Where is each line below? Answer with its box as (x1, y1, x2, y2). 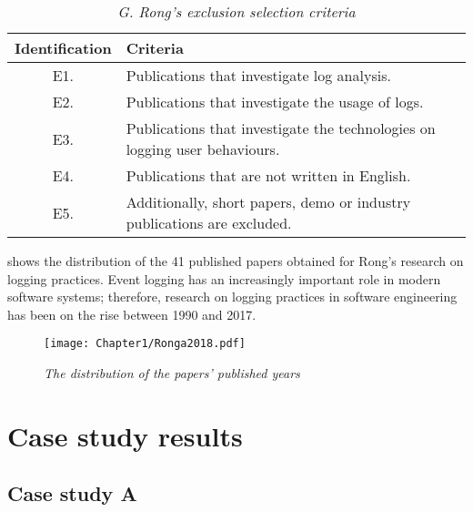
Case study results (7, 416, 243, 454)
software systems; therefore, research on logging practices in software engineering (7, 287, 458, 306)
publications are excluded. (126, 212, 292, 233)
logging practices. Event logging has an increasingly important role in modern (7, 269, 441, 288)
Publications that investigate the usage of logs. (126, 91, 424, 112)
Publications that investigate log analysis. (126, 65, 391, 86)
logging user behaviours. (126, 138, 280, 159)
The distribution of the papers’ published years (44, 364, 300, 383)
